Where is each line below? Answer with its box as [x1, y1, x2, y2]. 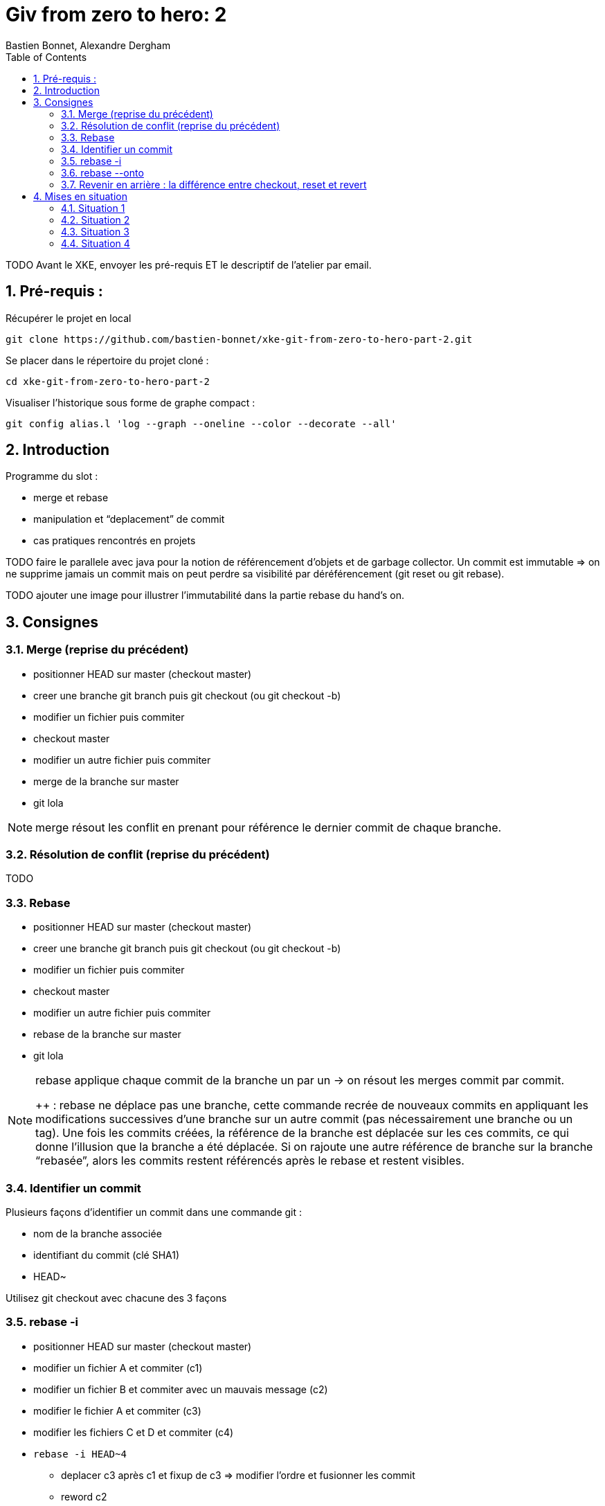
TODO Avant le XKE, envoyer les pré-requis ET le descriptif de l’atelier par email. [6, 258, 372, 271]
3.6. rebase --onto [61, 166, 144, 179]
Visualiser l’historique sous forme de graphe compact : [6, 396, 255, 409]
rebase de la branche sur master [33, 1028, 181, 1041]
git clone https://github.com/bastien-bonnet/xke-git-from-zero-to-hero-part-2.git [6, 333, 473, 345]
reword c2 [61, 1490, 107, 1503]
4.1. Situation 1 [61, 201, 125, 214]
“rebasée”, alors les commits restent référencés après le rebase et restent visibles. [35, 1154, 464, 1168]
